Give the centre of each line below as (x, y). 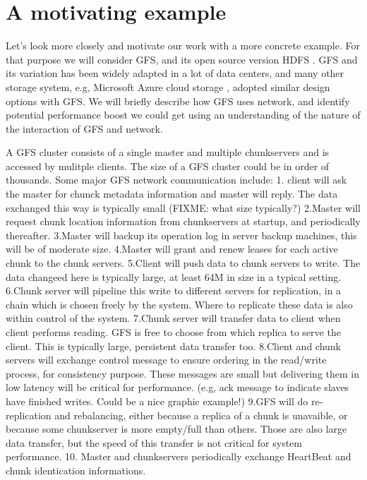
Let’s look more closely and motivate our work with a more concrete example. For (183, 46)
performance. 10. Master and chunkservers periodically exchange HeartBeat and (179, 456)
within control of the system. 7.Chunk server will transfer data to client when (173, 318)
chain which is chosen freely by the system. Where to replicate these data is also (179, 304)
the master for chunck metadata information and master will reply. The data (172, 194)
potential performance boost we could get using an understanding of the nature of (183, 115)
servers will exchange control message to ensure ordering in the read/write (166, 360)
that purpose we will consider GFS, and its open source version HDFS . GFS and (182, 59)
